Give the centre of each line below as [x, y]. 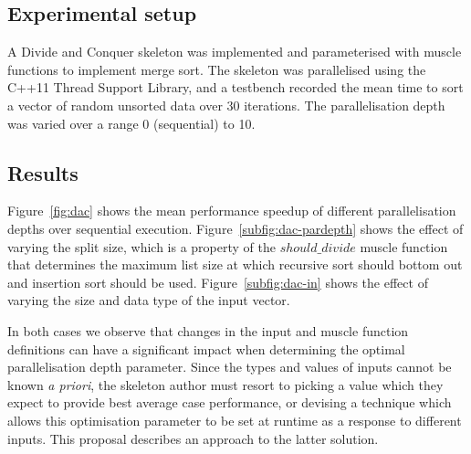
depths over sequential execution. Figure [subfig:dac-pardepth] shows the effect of [235, 228]
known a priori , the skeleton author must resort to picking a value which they [225, 384]
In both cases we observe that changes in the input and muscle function [208, 330]
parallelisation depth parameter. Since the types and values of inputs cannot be [230, 367]
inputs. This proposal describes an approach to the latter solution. [193, 438]
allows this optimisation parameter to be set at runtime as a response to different [235, 420]
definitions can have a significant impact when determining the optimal [206, 348]
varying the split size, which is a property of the [141, 246]
